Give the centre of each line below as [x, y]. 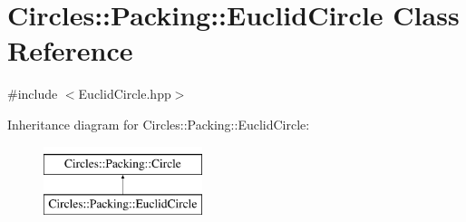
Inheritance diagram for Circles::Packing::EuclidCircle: [159, 124]
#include [33, 94]
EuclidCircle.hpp [125, 94]
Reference [70, 50]
